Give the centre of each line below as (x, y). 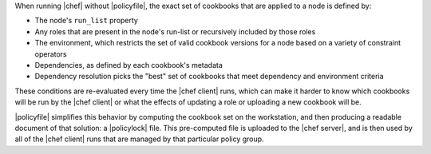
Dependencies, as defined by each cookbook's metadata (129, 65)
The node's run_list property (87, 21)
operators (51, 54)
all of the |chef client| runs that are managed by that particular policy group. (139, 139)
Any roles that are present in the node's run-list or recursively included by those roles (175, 31)
